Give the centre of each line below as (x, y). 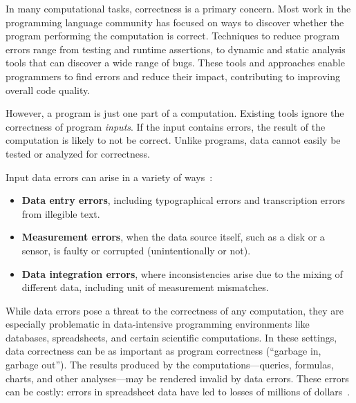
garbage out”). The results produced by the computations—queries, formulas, (170, 365)
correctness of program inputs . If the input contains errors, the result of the (166, 126)
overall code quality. (48, 90)
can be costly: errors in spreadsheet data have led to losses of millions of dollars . (178, 392)
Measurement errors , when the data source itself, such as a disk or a (173, 237)
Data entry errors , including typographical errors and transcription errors (184, 200)
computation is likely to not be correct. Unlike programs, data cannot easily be (173, 140)
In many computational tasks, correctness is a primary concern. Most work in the (178, 8)
